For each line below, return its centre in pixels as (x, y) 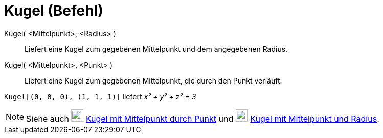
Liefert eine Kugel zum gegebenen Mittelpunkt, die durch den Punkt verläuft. (153, 80)
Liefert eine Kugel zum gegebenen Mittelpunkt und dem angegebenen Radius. (156, 49)
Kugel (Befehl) (54, 11)
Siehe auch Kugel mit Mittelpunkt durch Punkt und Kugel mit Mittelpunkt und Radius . (203, 118)
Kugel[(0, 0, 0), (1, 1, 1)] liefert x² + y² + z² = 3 (100, 96)
